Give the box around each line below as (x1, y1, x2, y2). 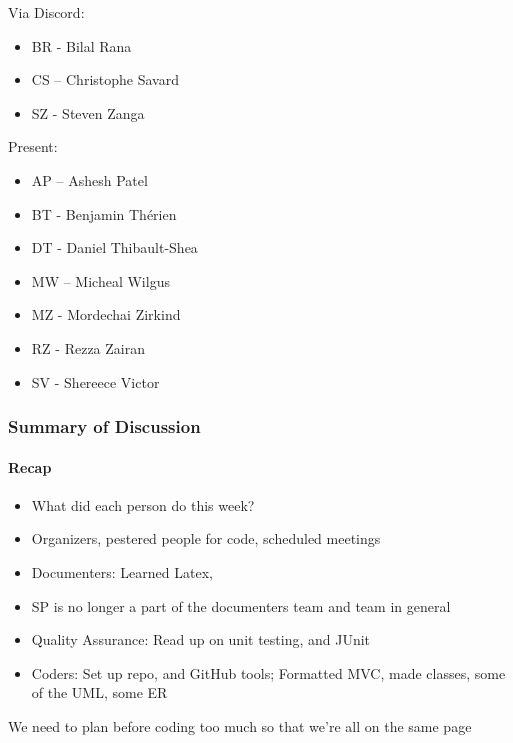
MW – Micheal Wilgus (31, 270, 170, 291)
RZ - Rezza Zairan (31, 337, 145, 358)
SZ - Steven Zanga (31, 102, 145, 123)
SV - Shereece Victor (31, 371, 160, 392)
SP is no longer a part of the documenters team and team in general (31, 595, 451, 616)
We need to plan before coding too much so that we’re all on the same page (8, 715, 472, 736)
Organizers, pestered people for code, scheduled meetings (31, 528, 381, 549)
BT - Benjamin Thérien (31, 203, 177, 224)
